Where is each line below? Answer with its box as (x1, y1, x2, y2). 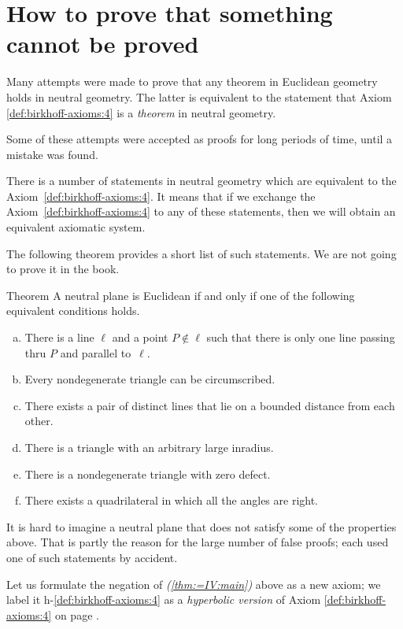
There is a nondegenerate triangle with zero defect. (24, 465, 271, 482)
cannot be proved (6, 28, 199, 60)
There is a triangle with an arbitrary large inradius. (24, 439, 274, 455)
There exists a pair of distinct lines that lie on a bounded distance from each (24, 397, 395, 413)
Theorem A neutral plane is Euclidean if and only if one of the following (6, 287, 355, 303)
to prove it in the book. (6, 261, 120, 277)
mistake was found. (6, 146, 98, 162)
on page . (54, 606, 99, 623)
